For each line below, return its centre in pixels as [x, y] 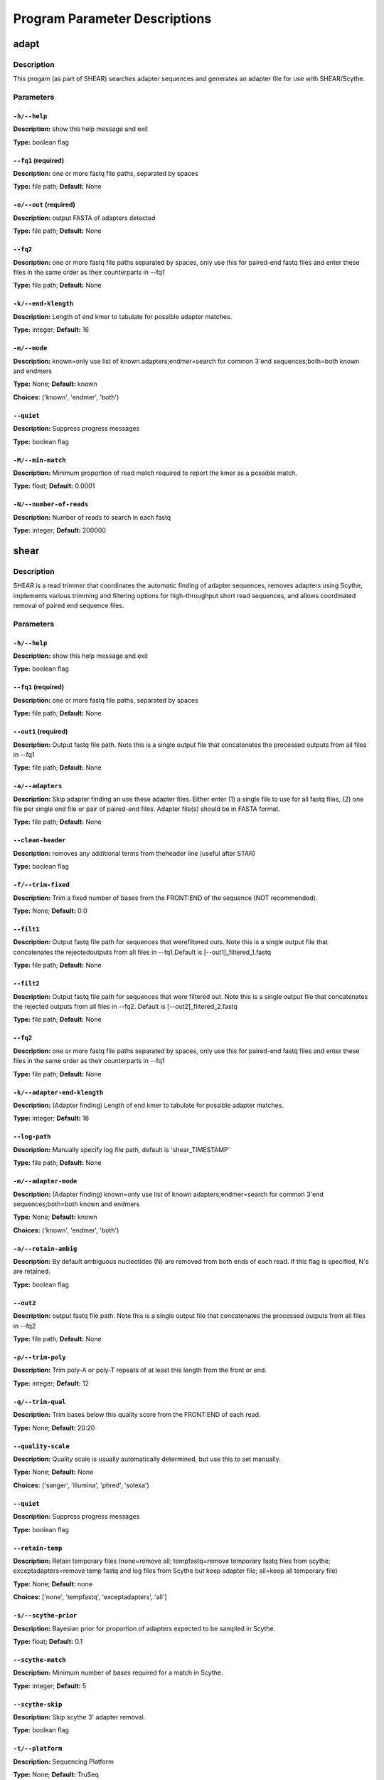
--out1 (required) [41, 732]
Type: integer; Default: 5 [50, 1686]
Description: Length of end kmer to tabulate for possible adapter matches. [123, 316]
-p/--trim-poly [40, 1357]
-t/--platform [38, 1749]
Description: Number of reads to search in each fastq [92, 517]
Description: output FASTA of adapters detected [84, 218]
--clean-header [40, 841]
